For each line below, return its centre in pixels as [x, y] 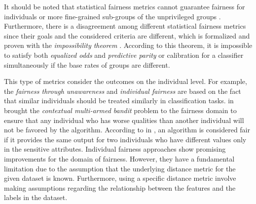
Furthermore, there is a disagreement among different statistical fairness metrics [125, 26]
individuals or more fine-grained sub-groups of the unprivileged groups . [112, 16]
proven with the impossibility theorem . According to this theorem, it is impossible [128, 45]
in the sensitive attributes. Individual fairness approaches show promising [115, 149]
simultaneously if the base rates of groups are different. [87, 64]
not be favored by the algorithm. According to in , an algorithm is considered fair [127, 130]
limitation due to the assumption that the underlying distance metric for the [120, 168]
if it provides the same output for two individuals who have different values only [125, 139]
